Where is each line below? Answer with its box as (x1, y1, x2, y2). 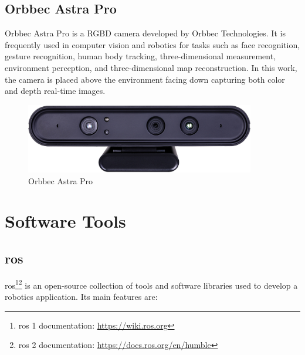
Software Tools (5, 209, 126, 233)
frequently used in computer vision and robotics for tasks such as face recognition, (5, 38, 300, 50)
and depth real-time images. (5, 84, 106, 97)
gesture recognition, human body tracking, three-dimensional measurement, (5, 50, 276, 62)
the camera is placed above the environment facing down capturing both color (5, 73, 285, 85)
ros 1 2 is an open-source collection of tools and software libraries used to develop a (5, 277, 298, 291)
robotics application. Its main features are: (5, 290, 158, 302)
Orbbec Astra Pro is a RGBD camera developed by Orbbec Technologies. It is (5, 27, 286, 39)
